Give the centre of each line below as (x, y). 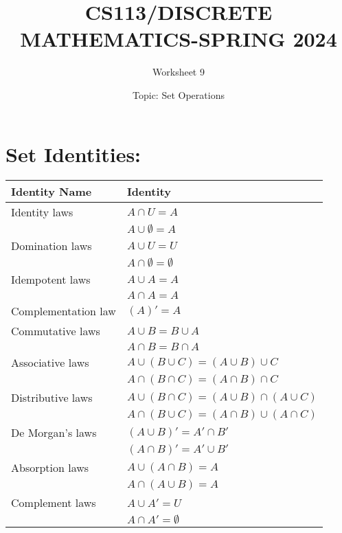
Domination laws (52, 246)
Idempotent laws (51, 280)
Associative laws (50, 363)
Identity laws (42, 212)
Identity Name (52, 192)
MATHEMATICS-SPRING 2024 (179, 39)
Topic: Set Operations (179, 94)
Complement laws (54, 503)
